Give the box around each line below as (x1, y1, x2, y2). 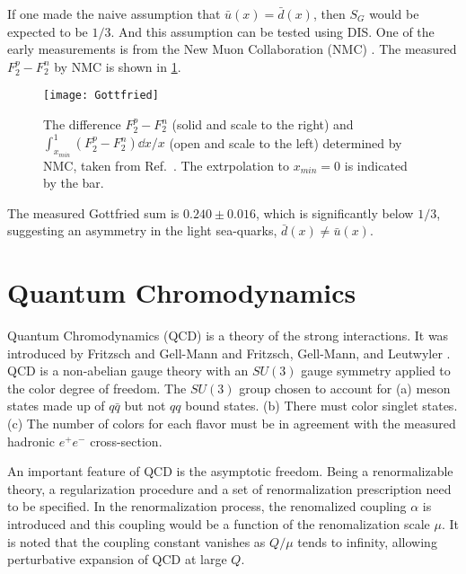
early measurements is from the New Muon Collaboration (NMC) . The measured (7, 40, 457, 58)
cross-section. (90, 431, 163, 450)
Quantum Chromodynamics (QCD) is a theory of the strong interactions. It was (7, 326, 449, 345)
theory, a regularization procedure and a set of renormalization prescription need (7, 479, 452, 498)
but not (124, 396, 166, 415)
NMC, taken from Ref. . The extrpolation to (43, 155, 290, 174)
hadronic (7, 431, 55, 450)
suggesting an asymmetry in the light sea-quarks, (7, 221, 277, 240)
